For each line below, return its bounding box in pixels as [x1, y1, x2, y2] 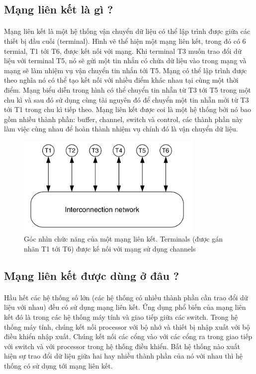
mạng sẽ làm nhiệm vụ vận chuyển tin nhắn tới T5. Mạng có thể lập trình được [4, 65, 247, 75]
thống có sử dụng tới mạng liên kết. [4, 361, 113, 371]
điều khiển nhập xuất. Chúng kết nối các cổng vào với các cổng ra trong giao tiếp [4, 331, 253, 342]
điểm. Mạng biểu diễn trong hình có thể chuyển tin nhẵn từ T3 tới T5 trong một [4, 84, 251, 95]
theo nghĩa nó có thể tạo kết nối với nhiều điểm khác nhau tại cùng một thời [4, 75, 239, 85]
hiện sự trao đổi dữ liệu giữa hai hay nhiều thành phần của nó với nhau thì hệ [4, 351, 243, 361]
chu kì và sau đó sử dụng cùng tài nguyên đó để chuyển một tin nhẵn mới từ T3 [4, 94, 249, 105]
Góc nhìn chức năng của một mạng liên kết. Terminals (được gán [24, 234, 223, 244]
